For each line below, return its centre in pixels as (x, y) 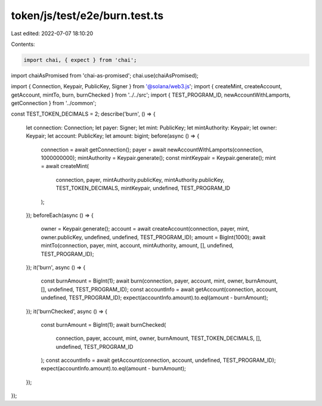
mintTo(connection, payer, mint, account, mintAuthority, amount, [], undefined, (137, 246)
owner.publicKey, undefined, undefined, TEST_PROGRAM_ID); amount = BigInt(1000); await (153, 237)
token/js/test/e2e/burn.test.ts (87, 16)
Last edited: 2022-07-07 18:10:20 (52, 33)
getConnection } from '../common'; (54, 103)
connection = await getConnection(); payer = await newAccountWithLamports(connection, (152, 150)
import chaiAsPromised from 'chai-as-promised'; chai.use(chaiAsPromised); (105, 75)
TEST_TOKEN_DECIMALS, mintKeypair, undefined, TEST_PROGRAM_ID (143, 188)
